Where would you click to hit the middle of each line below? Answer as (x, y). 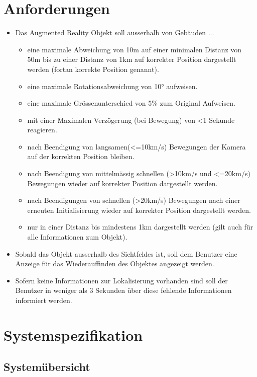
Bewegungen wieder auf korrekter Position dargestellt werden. (122, 183)
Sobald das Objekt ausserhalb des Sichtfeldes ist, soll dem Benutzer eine (126, 253)
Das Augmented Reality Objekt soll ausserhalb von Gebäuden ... (115, 32)
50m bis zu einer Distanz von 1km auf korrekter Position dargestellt (132, 59)
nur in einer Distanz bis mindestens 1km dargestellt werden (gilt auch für (140, 227)
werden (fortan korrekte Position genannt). (93, 69)
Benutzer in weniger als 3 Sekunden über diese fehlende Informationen (123, 290)
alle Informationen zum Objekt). (77, 237)
